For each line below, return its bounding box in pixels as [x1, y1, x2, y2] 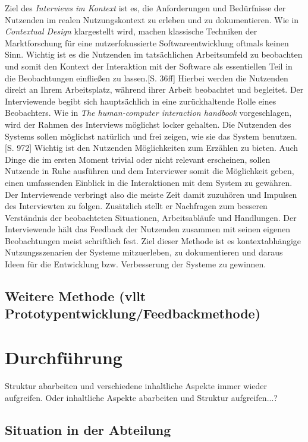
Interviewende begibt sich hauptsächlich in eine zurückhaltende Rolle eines [5, 94, 276, 107]
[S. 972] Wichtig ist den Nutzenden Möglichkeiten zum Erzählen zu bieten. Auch [5, 141, 298, 154]
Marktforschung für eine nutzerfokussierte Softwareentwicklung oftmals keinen [5, 36, 289, 49]
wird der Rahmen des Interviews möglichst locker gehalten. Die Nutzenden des [5, 118, 291, 130]
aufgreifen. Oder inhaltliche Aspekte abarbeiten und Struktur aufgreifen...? [5, 391, 278, 403]
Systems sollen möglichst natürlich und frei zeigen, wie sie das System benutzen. [5, 130, 297, 142]
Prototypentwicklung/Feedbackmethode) [5, 304, 261, 323]
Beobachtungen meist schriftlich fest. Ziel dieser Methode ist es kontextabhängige [5, 234, 301, 247]
